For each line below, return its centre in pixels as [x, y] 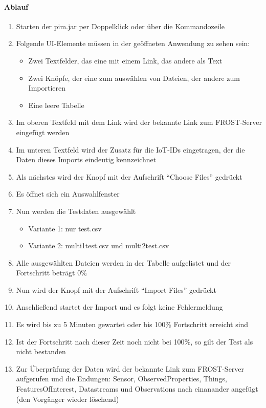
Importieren [47, 88]
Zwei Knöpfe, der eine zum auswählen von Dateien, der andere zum [134, 78]
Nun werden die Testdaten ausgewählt [76, 211]
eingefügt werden [43, 132]
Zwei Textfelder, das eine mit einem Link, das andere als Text [125, 60]
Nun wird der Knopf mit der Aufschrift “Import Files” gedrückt [116, 289]
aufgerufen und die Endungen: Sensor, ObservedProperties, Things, [121, 379]
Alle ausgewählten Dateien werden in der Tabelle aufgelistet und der [124, 262]
